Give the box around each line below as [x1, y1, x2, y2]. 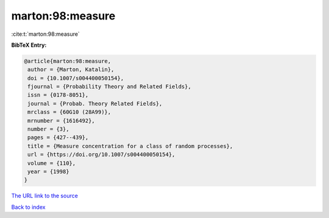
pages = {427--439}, [27, 134, 89, 141]
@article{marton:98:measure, [24, 58, 111, 64]
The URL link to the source [11, 192, 79, 200]
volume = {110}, [27, 160, 76, 166]
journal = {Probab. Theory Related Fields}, [27, 100, 163, 107]
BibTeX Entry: [11, 41, 47, 49]
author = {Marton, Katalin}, [27, 66, 115, 73]
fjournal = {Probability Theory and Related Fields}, [27, 83, 191, 90]
